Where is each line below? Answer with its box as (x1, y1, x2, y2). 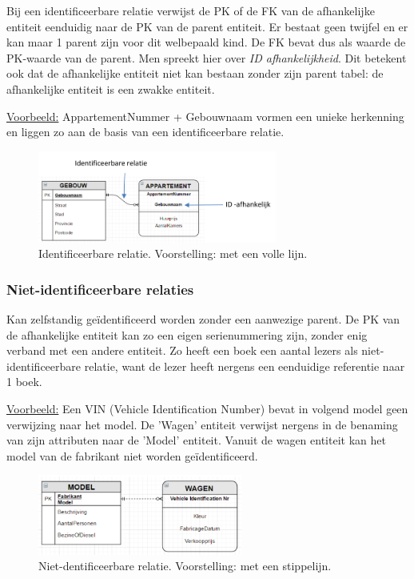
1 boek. (6, 373, 42, 390)
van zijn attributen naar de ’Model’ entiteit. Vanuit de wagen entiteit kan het (6, 432, 386, 448)
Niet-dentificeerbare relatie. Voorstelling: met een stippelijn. (38, 557, 332, 574)
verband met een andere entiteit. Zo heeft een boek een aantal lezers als (6, 342, 358, 359)
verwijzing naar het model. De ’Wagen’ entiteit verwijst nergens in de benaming (6, 416, 398, 432)
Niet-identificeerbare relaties (6, 279, 194, 299)
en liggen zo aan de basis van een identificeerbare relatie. (6, 123, 285, 140)
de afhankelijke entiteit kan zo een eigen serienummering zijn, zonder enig (6, 326, 368, 343)
